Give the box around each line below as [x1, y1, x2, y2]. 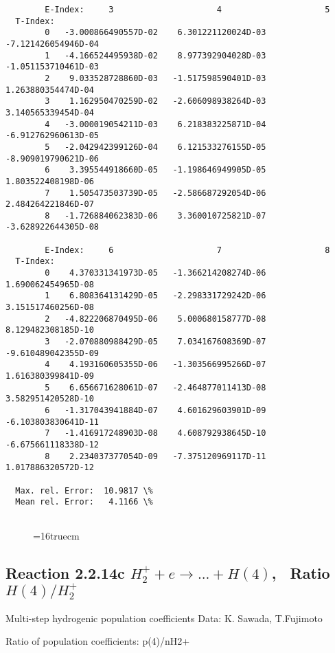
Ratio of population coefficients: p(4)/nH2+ [5, 634, 190, 648]
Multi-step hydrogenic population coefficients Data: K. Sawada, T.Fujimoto [5, 610, 323, 625]
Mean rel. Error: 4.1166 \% [15, 497, 153, 507]
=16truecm [33, 528, 80, 542]
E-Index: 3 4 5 [45, 5, 330, 14]
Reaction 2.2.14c [5, 562, 125, 583]
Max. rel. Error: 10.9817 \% [15, 485, 153, 496]
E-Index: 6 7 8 [45, 245, 330, 255]
